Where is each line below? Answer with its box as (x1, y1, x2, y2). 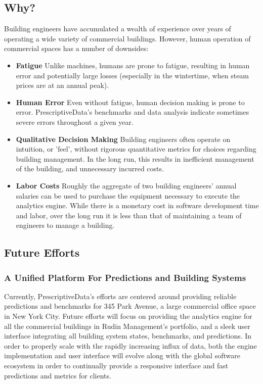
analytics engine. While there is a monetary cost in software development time (16, 200, 259, 211)
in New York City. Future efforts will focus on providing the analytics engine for (4, 311, 252, 321)
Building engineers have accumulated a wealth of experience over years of (4, 23, 231, 34)
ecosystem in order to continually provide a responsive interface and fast (4, 360, 229, 371)
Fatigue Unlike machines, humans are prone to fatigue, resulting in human (16, 60, 250, 70)
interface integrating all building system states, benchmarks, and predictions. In (4, 330, 252, 341)
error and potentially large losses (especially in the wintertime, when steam (16, 70, 249, 80)
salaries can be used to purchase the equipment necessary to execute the (16, 190, 240, 201)
